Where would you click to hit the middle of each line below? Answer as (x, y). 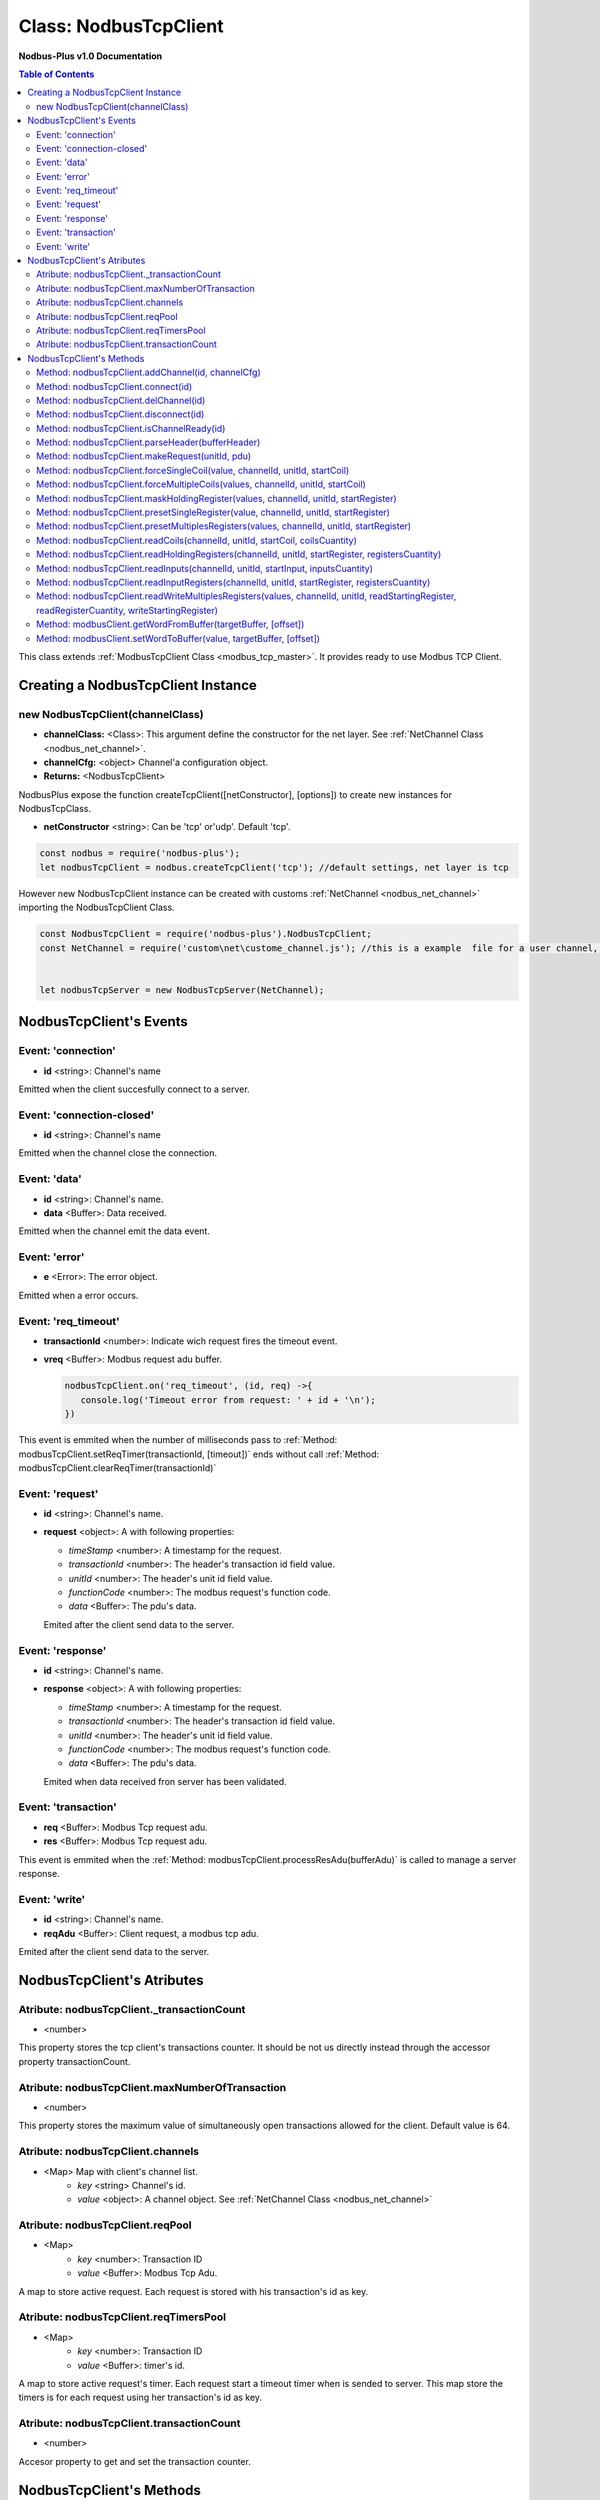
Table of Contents (56, 74)
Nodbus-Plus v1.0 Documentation (90, 56)
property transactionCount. (74, 2061)
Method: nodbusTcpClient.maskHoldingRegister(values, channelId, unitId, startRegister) (216, 498)
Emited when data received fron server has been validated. (165, 1781)
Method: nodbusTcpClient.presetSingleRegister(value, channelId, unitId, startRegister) (213, 512)
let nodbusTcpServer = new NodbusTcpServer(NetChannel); (182, 989)
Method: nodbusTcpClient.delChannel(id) (121, 400)
